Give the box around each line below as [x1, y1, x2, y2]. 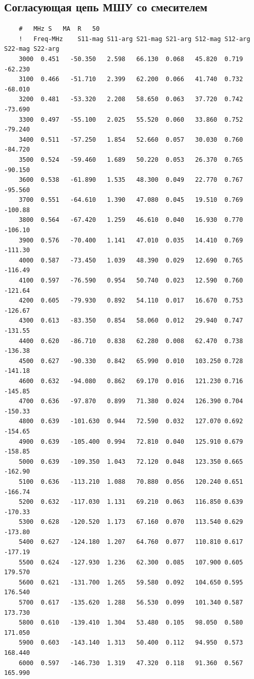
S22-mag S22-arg [4, 45, 60, 53]
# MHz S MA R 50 [18, 25, 100, 33]
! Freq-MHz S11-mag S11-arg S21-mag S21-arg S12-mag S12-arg [18, 35, 250, 43]
